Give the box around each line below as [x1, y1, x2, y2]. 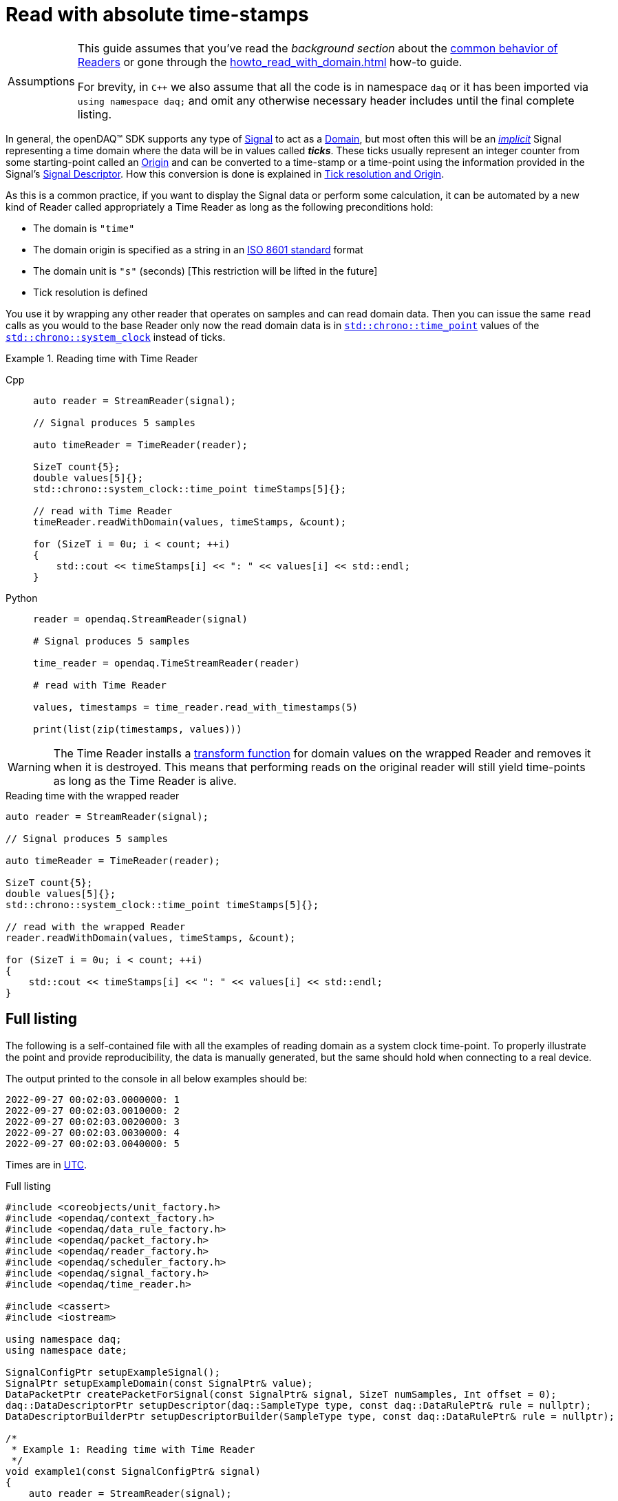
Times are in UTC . [6, 1158, 87, 1171]
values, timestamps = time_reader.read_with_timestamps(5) [33, 701, 359, 713]
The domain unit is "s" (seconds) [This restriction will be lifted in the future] [33, 264, 378, 277]
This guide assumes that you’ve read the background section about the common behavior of [77, 41, 558, 55]
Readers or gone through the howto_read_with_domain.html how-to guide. [77, 54, 462, 69]
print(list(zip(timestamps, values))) [33, 723, 242, 735]
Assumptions [8, 74, 75, 88]
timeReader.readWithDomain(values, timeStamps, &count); [33, 516, 347, 527]
